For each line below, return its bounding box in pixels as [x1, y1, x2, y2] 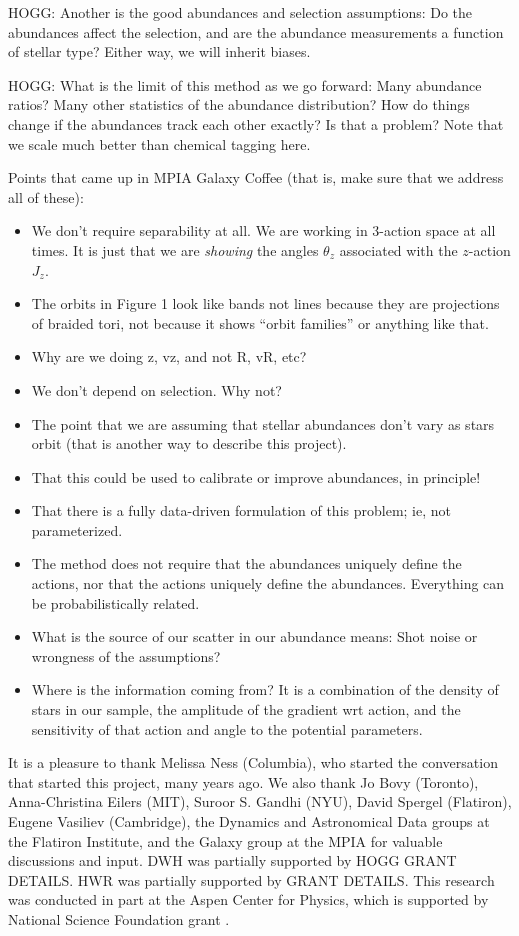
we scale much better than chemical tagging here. [8, 133, 311, 154]
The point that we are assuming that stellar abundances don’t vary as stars [31, 413, 495, 434]
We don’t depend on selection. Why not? [31, 379, 282, 400]
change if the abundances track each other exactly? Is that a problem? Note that [8, 113, 504, 134]
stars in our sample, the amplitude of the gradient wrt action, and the [31, 699, 461, 720]
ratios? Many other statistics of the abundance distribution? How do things [8, 94, 470, 115]
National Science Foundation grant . [8, 908, 230, 929]
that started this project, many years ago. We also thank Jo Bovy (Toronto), [8, 771, 479, 792]
